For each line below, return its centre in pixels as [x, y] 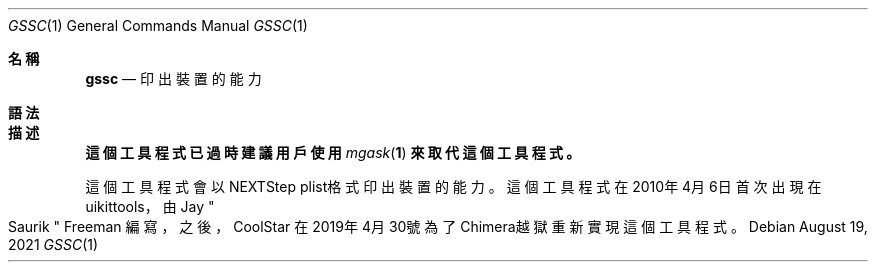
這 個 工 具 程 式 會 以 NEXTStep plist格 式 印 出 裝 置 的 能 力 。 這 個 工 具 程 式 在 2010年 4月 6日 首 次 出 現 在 [453, 186]
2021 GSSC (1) [53, 244]
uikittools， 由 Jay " [150, 206]
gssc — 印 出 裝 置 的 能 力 [173, 78]
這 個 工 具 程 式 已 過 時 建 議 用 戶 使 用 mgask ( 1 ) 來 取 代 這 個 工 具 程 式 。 [333, 152]
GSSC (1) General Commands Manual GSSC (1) [158, 25]
